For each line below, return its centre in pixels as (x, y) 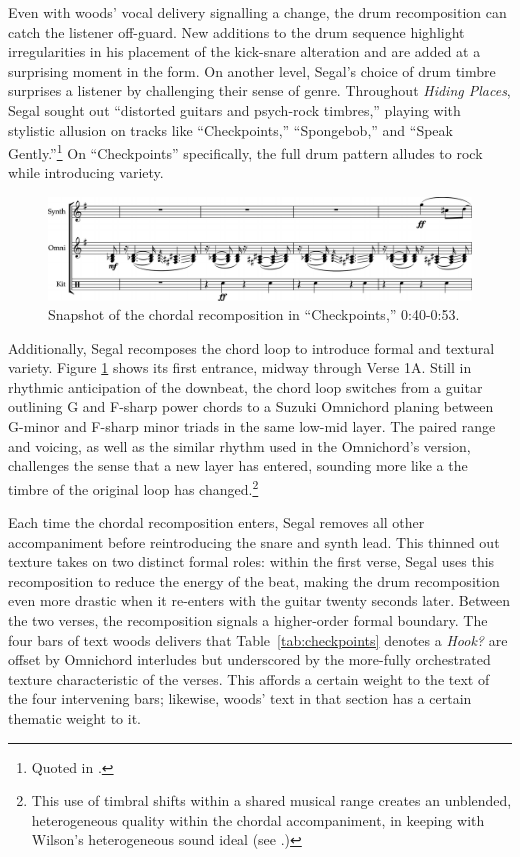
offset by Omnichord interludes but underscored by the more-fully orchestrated (249, 659)
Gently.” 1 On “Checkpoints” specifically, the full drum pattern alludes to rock (245, 151)
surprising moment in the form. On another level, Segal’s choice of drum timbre (252, 70)
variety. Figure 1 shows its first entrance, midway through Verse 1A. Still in (240, 367)
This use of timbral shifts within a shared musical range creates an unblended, (271, 800)
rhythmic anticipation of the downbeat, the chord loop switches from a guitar (245, 386)
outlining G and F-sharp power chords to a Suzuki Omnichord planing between (251, 406)
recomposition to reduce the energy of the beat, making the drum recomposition (254, 580)
